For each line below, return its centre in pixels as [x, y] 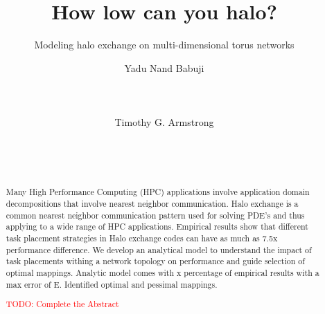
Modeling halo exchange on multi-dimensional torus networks [164, 45]
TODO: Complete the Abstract [62, 304]
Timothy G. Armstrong [164, 122]
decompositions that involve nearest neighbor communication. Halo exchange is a [152, 203]
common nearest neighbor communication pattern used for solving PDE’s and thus [155, 215]
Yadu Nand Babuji [164, 67]
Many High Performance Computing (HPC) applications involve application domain [158, 192]
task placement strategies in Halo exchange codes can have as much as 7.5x [142, 238]
